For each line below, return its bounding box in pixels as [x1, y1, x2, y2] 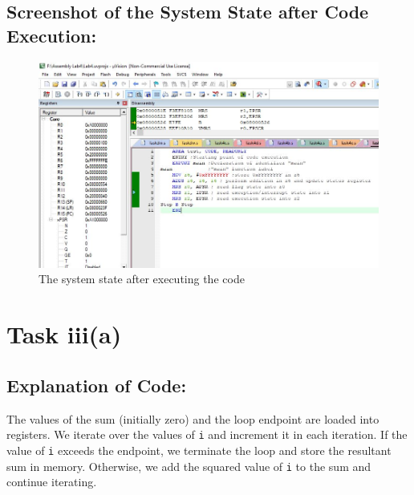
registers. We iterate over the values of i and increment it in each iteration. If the [6, 426, 408, 443]
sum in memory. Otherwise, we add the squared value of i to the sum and [6, 457, 371, 474]
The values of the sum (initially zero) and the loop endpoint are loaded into [6, 410, 379, 427]
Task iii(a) [6, 318, 122, 351]
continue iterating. [6, 473, 97, 490]
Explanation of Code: [6, 372, 187, 397]
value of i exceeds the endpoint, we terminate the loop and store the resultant [6, 441, 392, 458]
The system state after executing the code [39, 270, 245, 287]
